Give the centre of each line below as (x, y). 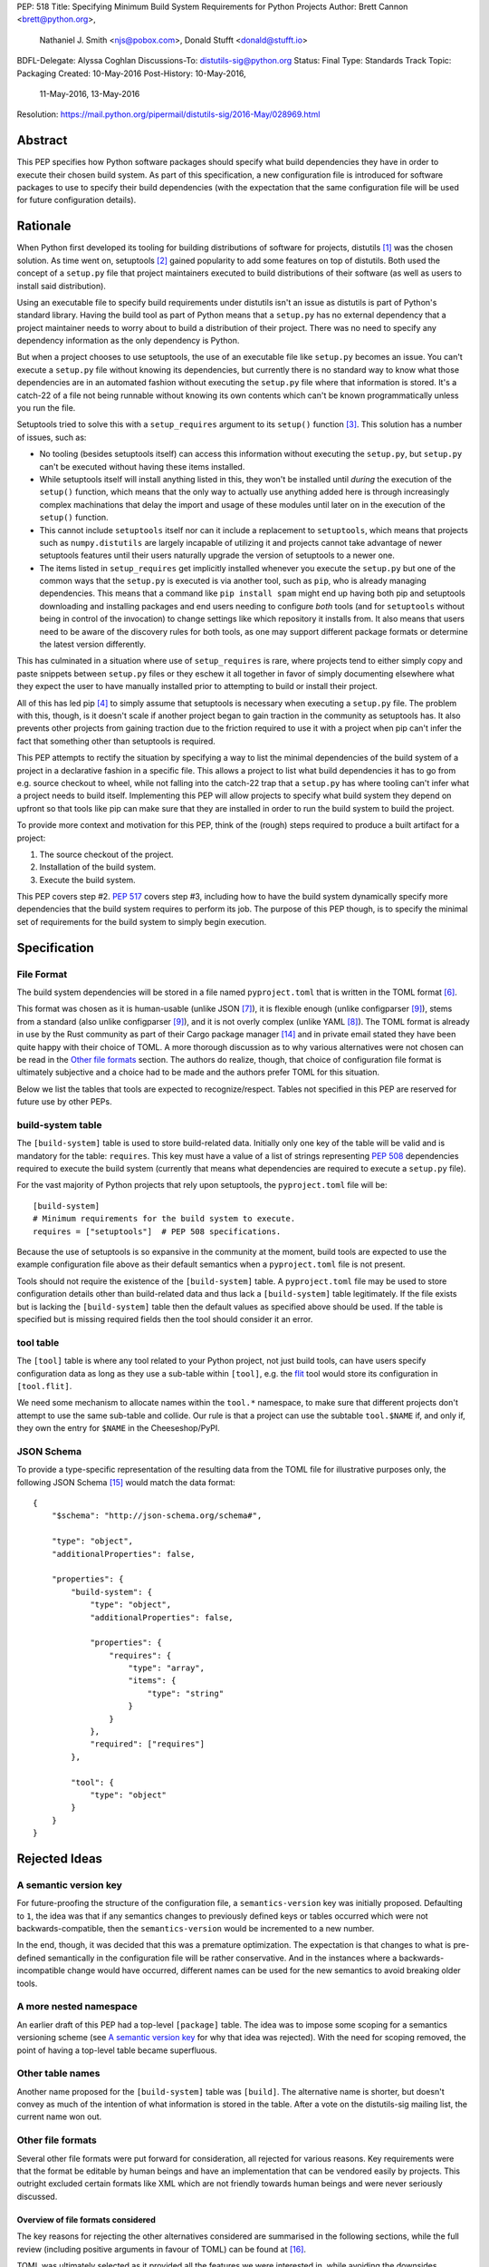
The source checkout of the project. (106, 854)
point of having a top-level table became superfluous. (117, 2050)
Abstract (42, 141)
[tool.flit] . (44, 1386)
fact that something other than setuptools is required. (116, 741)
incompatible (41, 1970)
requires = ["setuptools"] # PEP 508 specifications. (157, 1231)
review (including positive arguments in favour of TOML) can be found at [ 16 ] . (162, 2249)
